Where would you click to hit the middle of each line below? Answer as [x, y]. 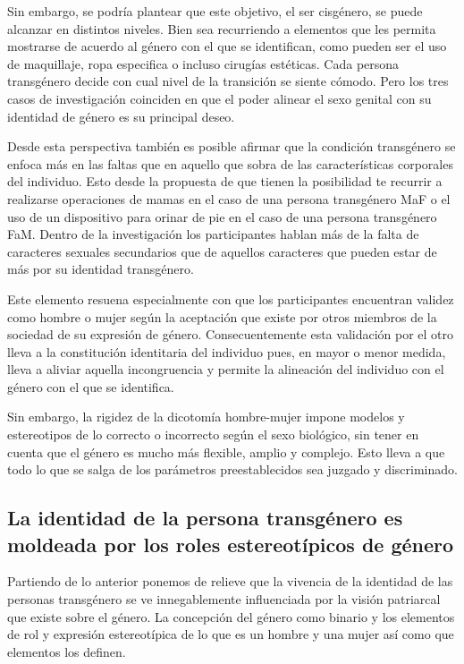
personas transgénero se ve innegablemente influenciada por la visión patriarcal [224, 599]
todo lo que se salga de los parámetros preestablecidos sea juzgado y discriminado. [232, 469]
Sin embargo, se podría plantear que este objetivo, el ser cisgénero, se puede [215, 11]
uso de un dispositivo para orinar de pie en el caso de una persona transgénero [222, 216]
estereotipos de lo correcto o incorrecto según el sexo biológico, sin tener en [213, 434]
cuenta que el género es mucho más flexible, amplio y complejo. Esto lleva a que [226, 451]
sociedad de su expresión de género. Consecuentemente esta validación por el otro [231, 334]
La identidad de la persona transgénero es [205, 518]
